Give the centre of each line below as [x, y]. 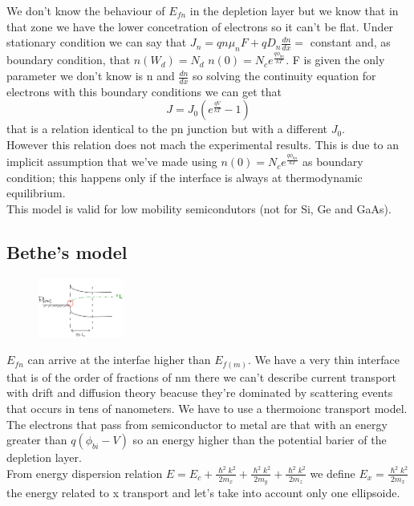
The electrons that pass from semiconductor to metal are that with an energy [197, 424]
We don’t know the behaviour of [86, 10]
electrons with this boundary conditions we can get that [144, 91]
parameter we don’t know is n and [91, 76]
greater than [37, 440]
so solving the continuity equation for [284, 76]
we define [333, 473]
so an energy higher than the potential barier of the [260, 440]
